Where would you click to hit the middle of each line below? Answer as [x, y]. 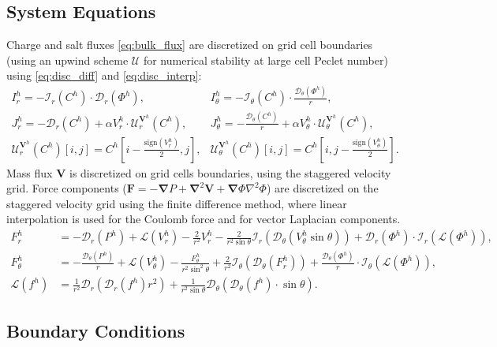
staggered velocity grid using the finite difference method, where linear [177, 203]
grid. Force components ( [67, 188]
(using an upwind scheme [67, 60]
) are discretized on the [322, 188]
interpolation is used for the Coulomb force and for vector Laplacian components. [204, 219]
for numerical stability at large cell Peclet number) [265, 60]
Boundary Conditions [96, 330]
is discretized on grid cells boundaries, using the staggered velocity [230, 172]
